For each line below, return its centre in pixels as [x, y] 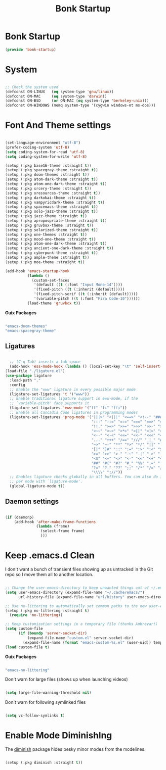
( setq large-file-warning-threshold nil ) [48, 693]
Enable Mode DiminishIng [59, 736]
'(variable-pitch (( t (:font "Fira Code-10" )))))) [87, 299]
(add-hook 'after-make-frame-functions [55, 522]
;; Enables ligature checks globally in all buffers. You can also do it [87, 477]
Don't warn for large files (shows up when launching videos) [67, 679]
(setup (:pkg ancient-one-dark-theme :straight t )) [59, 248]
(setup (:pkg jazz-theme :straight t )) [46, 216]
